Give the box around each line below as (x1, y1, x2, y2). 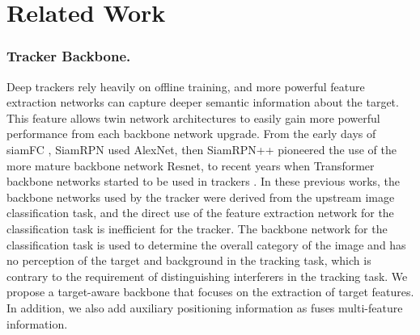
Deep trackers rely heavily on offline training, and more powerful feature (6, 77, 365, 94)
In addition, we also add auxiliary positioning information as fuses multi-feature (6, 299, 403, 316)
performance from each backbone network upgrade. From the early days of (6, 125, 376, 142)
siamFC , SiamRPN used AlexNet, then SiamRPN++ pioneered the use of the (6, 140, 397, 157)
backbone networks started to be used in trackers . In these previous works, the (6, 173, 401, 190)
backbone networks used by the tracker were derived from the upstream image (6, 188, 395, 205)
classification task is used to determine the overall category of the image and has (6, 236, 406, 253)
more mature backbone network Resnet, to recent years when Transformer (6, 157, 375, 174)
